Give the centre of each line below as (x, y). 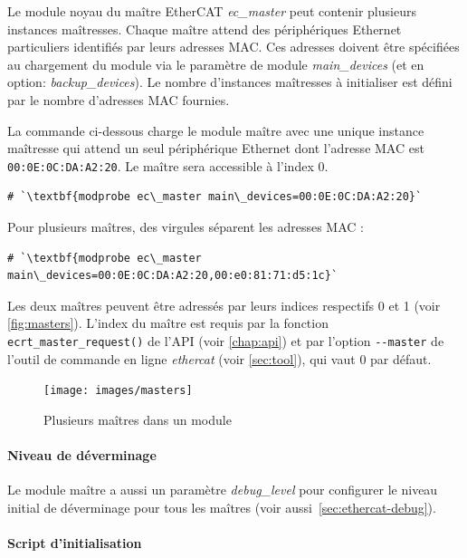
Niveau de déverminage (82, 455)
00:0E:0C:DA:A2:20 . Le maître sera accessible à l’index (161, 165)
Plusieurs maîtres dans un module (138, 419)
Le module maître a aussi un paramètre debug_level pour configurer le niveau (223, 490)
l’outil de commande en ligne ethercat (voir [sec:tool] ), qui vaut (181, 358)
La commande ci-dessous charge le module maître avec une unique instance (216, 130)
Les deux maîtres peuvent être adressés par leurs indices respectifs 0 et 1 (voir (224, 305)
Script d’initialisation (75, 543)
